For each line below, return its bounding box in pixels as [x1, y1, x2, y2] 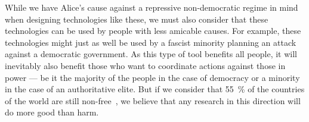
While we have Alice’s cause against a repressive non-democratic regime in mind [5, 1, 298, 13]
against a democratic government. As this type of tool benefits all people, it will [5, 48, 297, 60]
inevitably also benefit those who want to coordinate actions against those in [5, 59, 286, 71]
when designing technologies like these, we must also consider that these [5, 12, 268, 25]
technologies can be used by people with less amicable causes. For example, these [5, 24, 301, 37]
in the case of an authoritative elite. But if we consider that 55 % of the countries [5, 83, 305, 95]
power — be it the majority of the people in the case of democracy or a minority [5, 71, 300, 83]
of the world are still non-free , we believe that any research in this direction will [5, 94, 301, 107]
